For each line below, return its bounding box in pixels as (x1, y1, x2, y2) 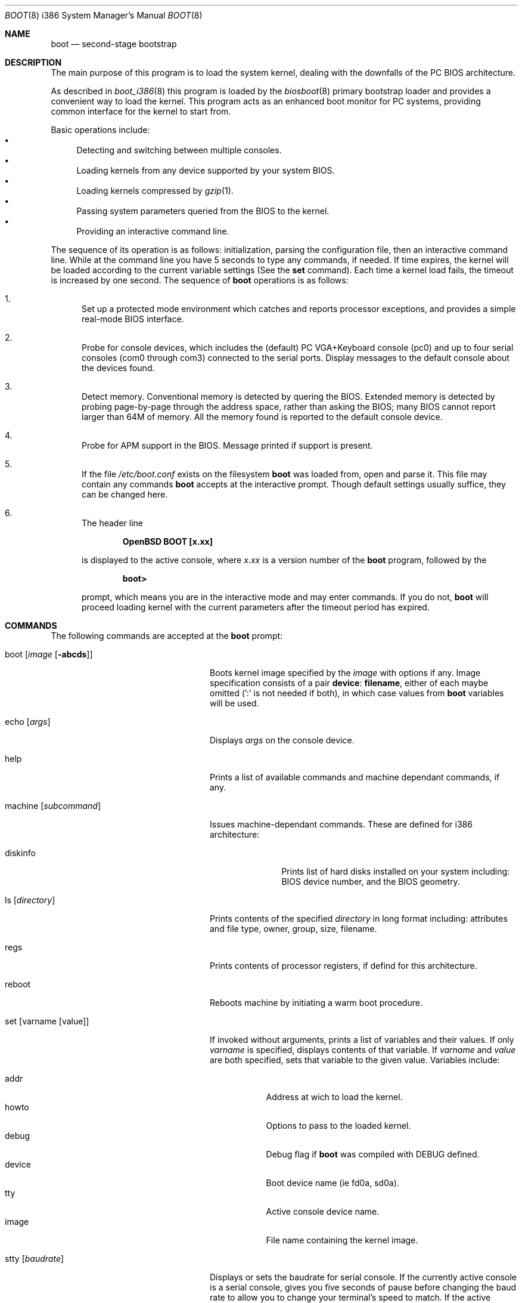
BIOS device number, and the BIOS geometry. (281, 876, 460, 887)
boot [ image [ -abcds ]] (5, 649, 93, 659)
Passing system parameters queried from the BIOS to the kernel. (76, 206, 330, 216)
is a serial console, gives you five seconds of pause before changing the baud (210, 1282, 517, 1292)
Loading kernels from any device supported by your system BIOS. (76, 165, 335, 175)
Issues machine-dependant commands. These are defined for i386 (210, 819, 473, 829)
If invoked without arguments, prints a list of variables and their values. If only (210, 1035, 514, 1045)
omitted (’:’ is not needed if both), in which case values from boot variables (210, 688, 504, 698)
